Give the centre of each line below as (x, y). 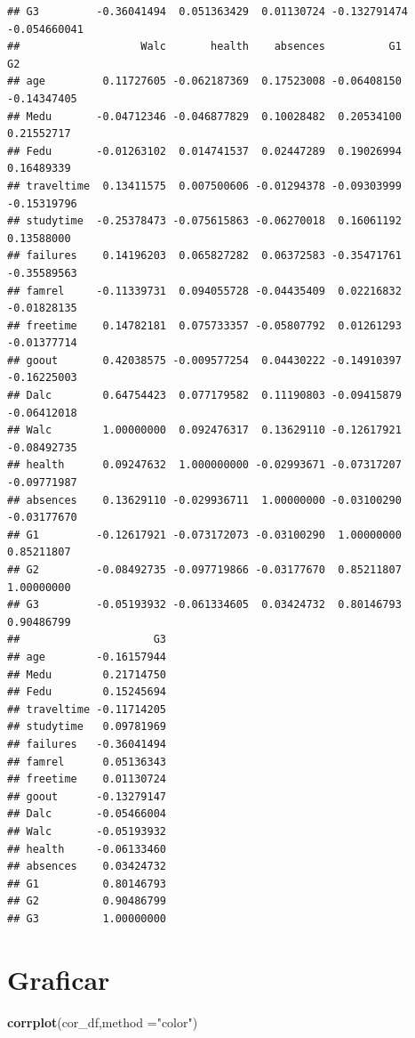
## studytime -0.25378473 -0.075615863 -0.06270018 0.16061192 (204, 221)
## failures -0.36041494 (87, 744)
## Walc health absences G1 (204, 47)
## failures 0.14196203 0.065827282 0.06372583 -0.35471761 (204, 256)
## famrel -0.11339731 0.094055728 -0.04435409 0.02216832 (204, 291)
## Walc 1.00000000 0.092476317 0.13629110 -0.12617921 (204, 430)
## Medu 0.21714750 (87, 674)
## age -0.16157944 (87, 657)
